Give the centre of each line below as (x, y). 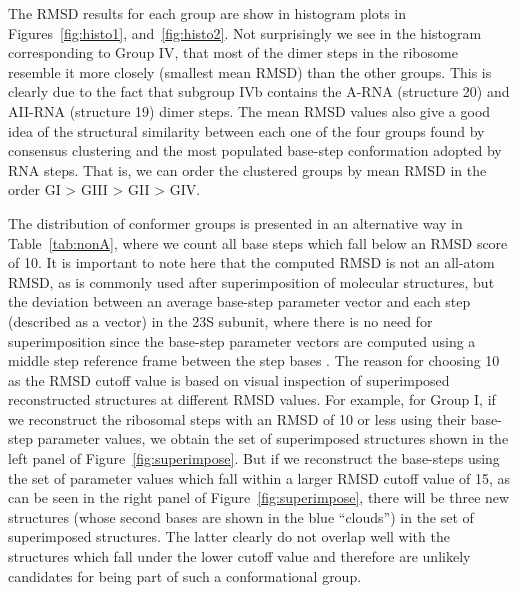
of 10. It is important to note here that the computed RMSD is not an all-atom (251, 262)
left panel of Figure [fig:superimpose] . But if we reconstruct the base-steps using (254, 458)
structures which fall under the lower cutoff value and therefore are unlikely (239, 556)
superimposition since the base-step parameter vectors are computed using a (242, 340)
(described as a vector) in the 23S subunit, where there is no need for (220, 320)
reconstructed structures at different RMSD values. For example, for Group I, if (252, 399)
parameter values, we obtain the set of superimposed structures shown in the (273, 438)
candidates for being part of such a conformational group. (185, 575)
